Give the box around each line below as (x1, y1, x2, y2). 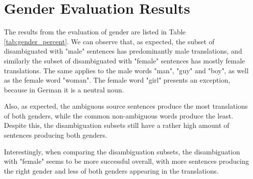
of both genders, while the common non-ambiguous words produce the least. (4, 110, 233, 120)
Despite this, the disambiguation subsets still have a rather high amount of (4, 120, 229, 130)
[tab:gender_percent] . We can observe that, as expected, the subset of (4, 36, 215, 46)
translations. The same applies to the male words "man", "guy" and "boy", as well (4, 65, 249, 75)
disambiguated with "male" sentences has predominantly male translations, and (4, 46, 242, 56)
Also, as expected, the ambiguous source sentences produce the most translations (4, 101, 248, 111)
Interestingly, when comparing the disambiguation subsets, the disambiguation (4, 146, 240, 156)
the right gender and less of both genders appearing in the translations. (4, 165, 219, 176)
